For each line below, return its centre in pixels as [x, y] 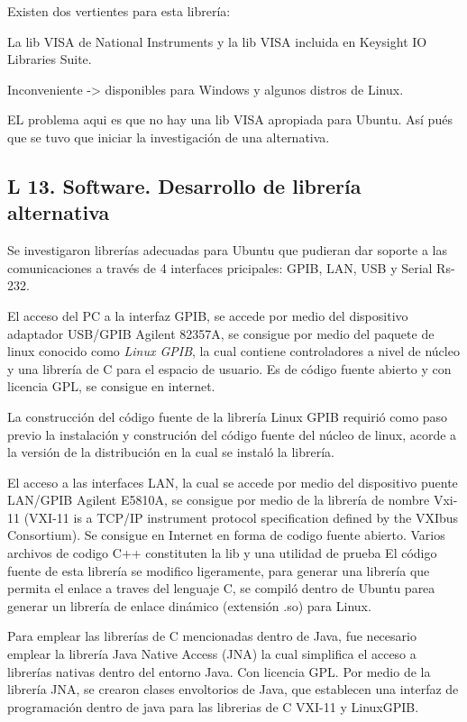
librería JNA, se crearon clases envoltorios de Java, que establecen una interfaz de [233, 689]
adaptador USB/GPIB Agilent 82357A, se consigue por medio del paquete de [221, 333]
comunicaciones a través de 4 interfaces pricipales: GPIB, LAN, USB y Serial [220, 267]
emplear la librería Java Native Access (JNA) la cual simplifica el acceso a [212, 654]
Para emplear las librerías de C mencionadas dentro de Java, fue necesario [212, 636]
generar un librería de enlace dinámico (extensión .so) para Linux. [189, 605]
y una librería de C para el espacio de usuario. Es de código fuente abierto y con [229, 368]
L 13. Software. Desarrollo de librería [184, 185]
